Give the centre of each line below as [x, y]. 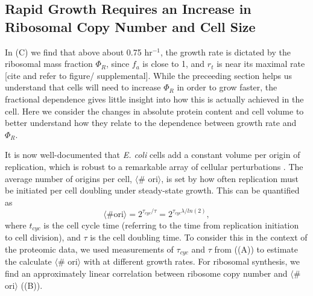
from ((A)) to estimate [256, 249]
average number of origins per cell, [69, 178]
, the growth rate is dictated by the [225, 52]
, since [118, 64]
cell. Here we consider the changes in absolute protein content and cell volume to [154, 111]
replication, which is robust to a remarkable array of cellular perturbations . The [154, 166]
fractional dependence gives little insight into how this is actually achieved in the [154, 99]
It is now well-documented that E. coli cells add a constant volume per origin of [153, 155]
